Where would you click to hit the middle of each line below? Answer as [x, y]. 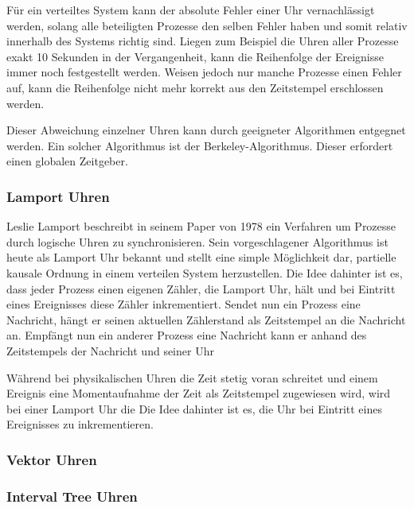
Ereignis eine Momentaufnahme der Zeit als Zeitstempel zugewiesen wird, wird [199, 393]
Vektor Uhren [52, 459]
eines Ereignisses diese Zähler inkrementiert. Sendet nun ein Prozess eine [184, 304]
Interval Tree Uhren [72, 496]
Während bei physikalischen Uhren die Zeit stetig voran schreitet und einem [192, 377]
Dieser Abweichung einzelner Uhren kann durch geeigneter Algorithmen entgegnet [206, 130]
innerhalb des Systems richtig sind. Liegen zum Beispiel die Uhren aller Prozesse [203, 41]
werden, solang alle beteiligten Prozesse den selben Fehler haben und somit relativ [207, 25]
